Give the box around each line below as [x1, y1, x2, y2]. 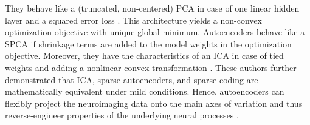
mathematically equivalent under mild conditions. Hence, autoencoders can [5, 85, 284, 98]
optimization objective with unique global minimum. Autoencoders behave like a [5, 25, 305, 38]
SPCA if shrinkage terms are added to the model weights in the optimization [5, 37, 292, 50]
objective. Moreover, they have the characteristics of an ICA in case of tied [5, 49, 284, 62]
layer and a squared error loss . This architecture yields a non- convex [5, 13, 262, 26]
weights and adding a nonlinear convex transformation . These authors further [5, 61, 297, 73]
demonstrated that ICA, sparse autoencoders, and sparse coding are [5, 73, 258, 86]
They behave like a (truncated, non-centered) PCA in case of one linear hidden [5, 2, 300, 14]
